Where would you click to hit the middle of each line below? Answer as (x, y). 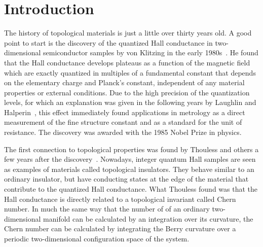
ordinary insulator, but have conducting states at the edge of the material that (126, 179)
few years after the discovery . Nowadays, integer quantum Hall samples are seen (130, 159)
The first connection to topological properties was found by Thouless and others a (131, 149)
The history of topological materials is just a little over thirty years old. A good (128, 33)
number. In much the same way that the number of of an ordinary (107, 209)
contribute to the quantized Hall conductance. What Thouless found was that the (131, 189)
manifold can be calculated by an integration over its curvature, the (148, 218)
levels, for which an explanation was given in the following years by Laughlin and (130, 102)
